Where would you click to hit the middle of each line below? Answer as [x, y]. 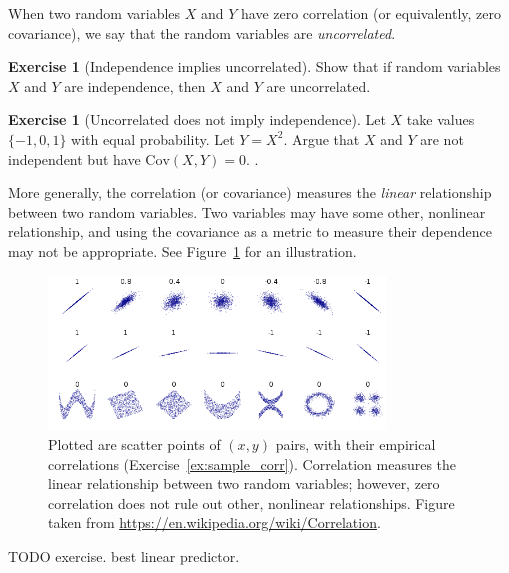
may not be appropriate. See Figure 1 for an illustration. [182, 250]
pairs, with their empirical [355, 444]
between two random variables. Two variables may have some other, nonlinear [247, 211]
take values [440, 119]
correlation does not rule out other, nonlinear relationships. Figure [251, 502]
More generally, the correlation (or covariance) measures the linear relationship [250, 192]
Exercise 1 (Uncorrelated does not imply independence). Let [197, 119]
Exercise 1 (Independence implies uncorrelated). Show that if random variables [254, 66]
